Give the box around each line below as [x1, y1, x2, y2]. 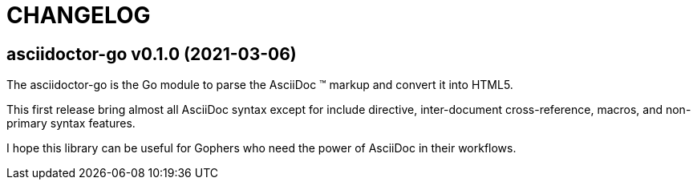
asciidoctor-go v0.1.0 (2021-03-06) [6, 43, 297, 64]
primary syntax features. [6, 116, 136, 131]
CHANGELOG [6, 2, 151, 29]
